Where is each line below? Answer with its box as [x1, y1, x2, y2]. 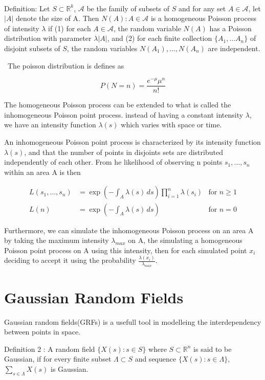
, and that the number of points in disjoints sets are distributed [24, 146, 223, 157]
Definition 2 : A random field [4, 343, 95, 354]
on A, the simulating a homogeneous [128, 235, 242, 245]
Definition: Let [4, 3, 50, 13]
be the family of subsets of [86, 3, 170, 13]
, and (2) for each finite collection [107, 33, 212, 43]
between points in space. [4, 326, 81, 337]
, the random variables [67, 42, 138, 53]
